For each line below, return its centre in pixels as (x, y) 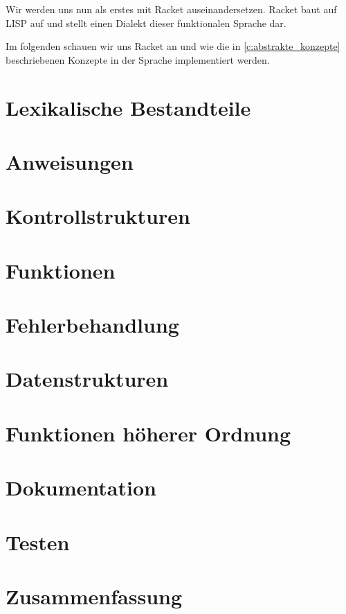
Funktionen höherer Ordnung (148, 433)
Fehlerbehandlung (92, 325)
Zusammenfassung (94, 596)
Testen (38, 542)
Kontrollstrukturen (98, 216)
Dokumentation (81, 488)
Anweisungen (70, 161)
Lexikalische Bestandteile (128, 107)
